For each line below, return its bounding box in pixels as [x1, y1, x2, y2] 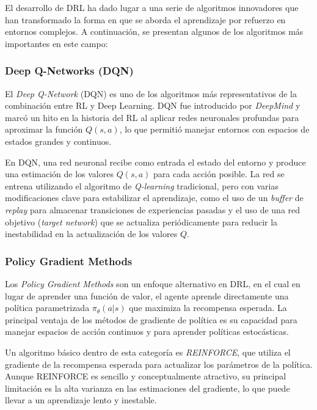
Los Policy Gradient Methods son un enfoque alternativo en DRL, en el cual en [5, 277, 301, 290]
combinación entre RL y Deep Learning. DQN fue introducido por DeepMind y [5, 99, 301, 112]
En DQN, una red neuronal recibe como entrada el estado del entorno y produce [5, 155, 306, 168]
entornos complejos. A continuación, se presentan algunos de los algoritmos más [5, 25, 304, 38]
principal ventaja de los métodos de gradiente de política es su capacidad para [5, 313, 297, 326]
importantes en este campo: [5, 37, 108, 49]
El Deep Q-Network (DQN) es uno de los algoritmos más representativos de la [5, 87, 297, 100]
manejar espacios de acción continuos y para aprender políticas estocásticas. [5, 325, 289, 338]
